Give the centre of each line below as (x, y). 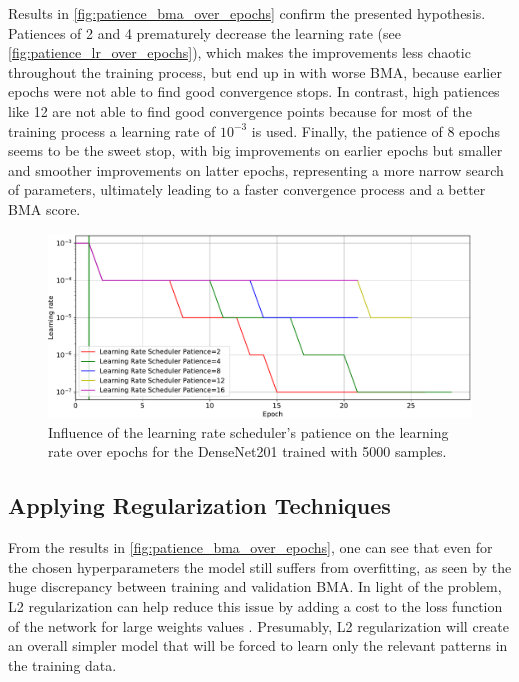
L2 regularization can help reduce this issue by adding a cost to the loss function (255, 605)
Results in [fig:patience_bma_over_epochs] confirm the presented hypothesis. (247, 13)
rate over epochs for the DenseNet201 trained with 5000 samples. (247, 451)
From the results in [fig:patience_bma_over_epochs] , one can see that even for (250, 547)
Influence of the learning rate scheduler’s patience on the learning (248, 431)
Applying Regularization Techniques (199, 505)
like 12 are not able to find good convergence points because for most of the (240, 110)
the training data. (62, 664)
